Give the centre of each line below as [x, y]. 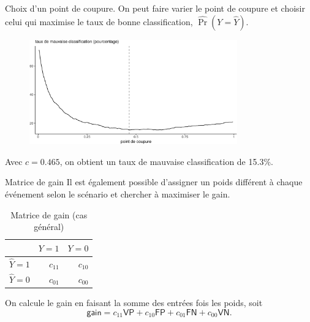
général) [49, 227]
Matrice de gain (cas [49, 214]
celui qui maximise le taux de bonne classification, [99, 21]
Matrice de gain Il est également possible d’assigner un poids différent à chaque [154, 182]
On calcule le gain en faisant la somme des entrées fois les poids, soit [134, 302]
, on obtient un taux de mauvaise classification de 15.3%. [166, 161]
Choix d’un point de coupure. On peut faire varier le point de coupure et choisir [155, 8]
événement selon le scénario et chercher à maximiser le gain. [118, 194]
